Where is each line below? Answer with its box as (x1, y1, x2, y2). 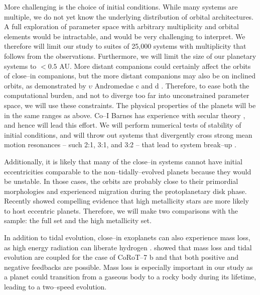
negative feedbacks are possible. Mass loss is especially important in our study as (4, 261, 253, 272)
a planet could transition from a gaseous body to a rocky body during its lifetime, (4, 271, 256, 282)
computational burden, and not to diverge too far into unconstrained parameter (4, 90, 249, 101)
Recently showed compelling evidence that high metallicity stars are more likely (4, 195, 249, 206)
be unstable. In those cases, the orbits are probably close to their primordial (4, 176, 238, 186)
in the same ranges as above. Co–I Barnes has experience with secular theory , (4, 110, 245, 120)
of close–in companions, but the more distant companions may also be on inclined (4, 70, 255, 81)
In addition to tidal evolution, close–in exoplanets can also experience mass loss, (4, 232, 250, 243)
